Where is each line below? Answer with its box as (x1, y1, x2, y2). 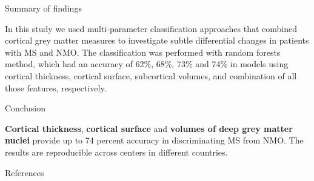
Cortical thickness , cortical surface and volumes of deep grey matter (5, 122, 293, 134)
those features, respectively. (5, 81, 107, 94)
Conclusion (5, 102, 45, 114)
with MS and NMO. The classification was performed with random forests (5, 45, 281, 58)
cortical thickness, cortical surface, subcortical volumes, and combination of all (5, 69, 297, 82)
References (5, 166, 44, 179)
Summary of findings (5, 2, 82, 14)
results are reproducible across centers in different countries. (5, 145, 228, 158)
